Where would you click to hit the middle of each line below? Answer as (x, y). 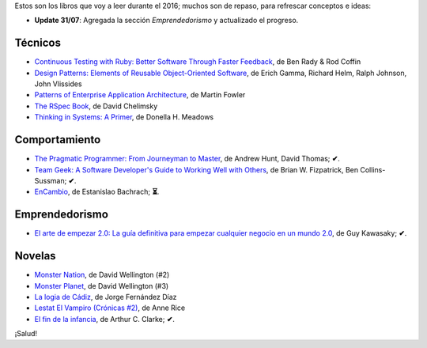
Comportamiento (58, 140)
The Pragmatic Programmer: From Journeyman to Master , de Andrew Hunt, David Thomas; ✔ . (187, 159)
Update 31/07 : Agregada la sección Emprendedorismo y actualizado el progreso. (166, 21)
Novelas (35, 256)
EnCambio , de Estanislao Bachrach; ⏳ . (97, 192)
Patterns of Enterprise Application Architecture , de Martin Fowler (140, 95)
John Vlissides (58, 84)
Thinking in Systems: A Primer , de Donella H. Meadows (124, 117)
